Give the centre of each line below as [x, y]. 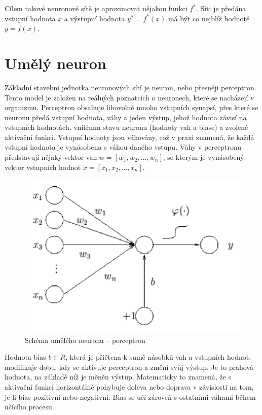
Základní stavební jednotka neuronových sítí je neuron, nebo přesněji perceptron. [130, 87]
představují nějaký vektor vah [51, 157]
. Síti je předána [221, 8]
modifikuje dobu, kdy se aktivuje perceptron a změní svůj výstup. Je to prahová [129, 367]
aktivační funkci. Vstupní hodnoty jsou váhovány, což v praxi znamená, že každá [129, 137]
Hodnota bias [25, 357]
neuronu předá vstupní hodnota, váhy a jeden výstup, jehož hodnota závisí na [126, 117]
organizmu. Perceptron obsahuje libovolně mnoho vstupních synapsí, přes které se [132, 107]
